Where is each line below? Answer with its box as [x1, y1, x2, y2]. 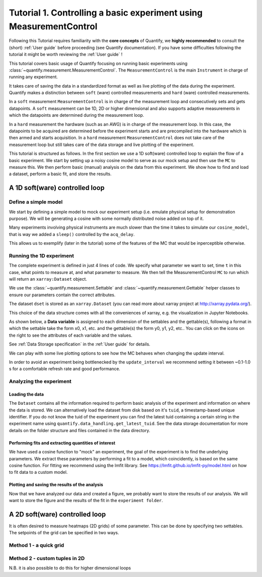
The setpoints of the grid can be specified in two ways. [9, 530, 119, 536]
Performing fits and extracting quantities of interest [9, 440, 115, 446]
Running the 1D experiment [9, 252, 74, 259]
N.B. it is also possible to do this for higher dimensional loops [9, 565, 131, 571]
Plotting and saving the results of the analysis [9, 482, 103, 487]
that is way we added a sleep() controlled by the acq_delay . [9, 231, 135, 237]
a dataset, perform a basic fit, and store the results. [9, 171, 112, 177]
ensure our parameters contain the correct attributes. [9, 292, 116, 298]
